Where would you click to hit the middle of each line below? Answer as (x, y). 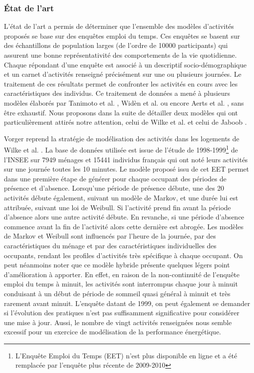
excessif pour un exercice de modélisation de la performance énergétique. (113, 332)
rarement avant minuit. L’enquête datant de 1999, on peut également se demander (127, 303)
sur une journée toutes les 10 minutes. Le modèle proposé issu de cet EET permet (127, 169)
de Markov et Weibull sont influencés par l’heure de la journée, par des (110, 236)
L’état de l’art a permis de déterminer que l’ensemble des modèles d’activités (119, 26)
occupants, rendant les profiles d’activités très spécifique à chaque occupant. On (124, 255)
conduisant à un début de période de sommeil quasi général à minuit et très (117, 293)
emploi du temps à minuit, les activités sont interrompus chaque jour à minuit (121, 284)
